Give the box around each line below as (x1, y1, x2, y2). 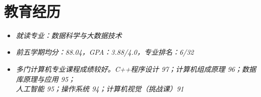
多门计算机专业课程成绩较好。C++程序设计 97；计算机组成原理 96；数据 (16, 63, 256, 74)
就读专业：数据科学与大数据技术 (16, 30, 122, 40)
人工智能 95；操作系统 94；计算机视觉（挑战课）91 (16, 83, 184, 94)
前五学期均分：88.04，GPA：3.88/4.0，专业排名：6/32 (16, 47, 194, 57)
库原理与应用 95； (16, 73, 76, 84)
